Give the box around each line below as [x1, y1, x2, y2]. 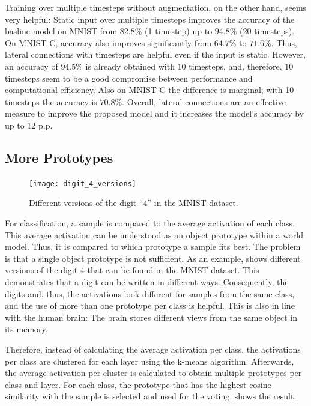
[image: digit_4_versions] [29, 179, 136, 188]
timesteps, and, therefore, [189, 59, 282, 72]
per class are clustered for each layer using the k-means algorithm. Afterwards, [5, 354, 294, 367]
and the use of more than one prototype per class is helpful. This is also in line [5, 299, 295, 312]
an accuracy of [5, 59, 58, 72]
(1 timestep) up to [145, 25, 213, 37]
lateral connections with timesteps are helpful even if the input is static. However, [5, 48, 306, 61]
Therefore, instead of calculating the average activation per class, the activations [5, 342, 301, 355]
